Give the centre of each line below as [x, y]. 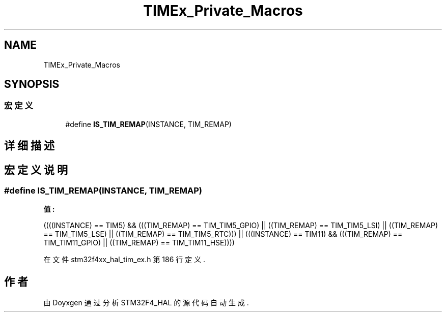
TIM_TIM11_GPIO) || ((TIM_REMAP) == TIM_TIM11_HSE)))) [139, 243]
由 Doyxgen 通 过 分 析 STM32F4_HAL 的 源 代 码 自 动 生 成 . [146, 303]
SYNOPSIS [32, 84]
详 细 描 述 [29, 146]
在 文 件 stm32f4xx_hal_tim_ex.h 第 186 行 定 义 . [124, 260]
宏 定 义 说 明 [36, 170]
